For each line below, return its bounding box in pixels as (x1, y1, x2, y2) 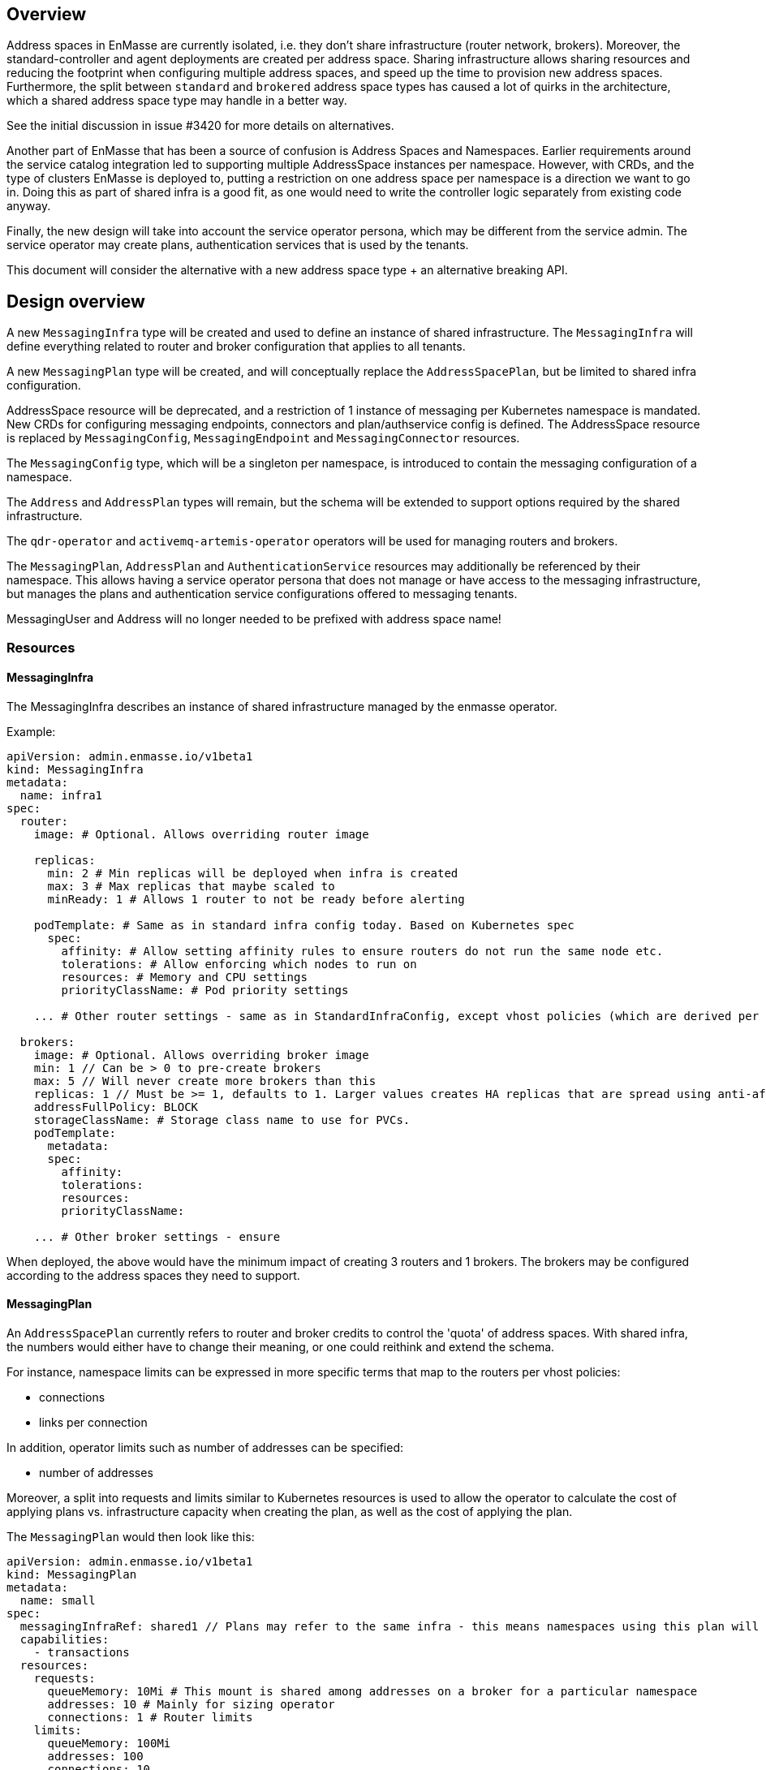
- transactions (33, 1646, 130, 1660)
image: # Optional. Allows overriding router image (33, 827, 369, 841)
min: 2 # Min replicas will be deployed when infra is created (47, 866, 458, 880)
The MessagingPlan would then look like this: (6, 1530, 255, 1544)
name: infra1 (19, 788, 103, 802)
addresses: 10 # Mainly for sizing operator (47, 1698, 335, 1712)
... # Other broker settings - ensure (33, 1230, 281, 1243)
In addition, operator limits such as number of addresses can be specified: (6, 1441, 404, 1455)
